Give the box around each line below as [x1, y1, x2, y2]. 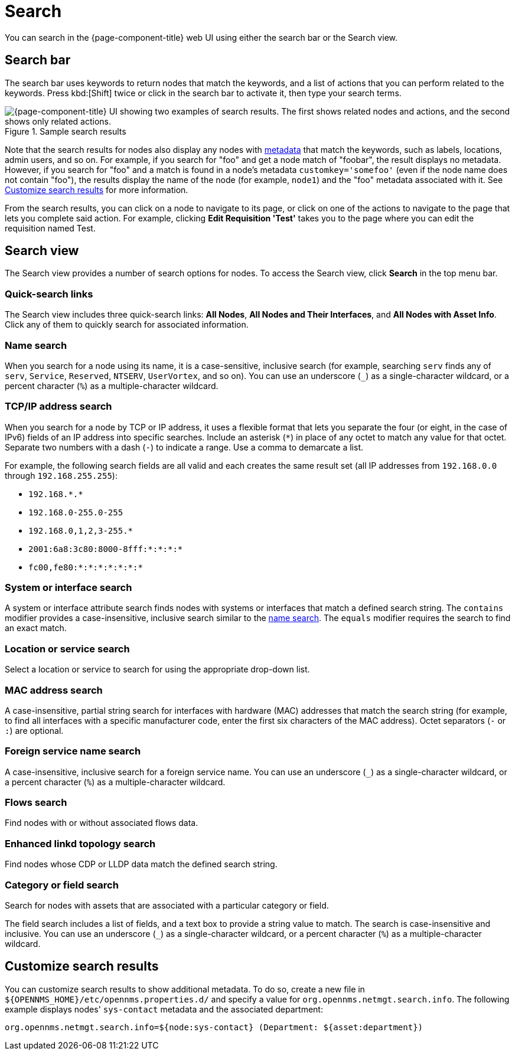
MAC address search [5, 684, 103, 696]
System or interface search [5, 582, 132, 594]
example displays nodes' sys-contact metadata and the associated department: [5, 1004, 323, 1014]
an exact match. [5, 623, 67, 633]
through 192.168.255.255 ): [5, 470, 118, 481]
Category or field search [5, 878, 119, 891]
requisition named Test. [5, 223, 96, 233]
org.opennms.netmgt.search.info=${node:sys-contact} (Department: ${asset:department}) [5, 1022, 423, 1032]
